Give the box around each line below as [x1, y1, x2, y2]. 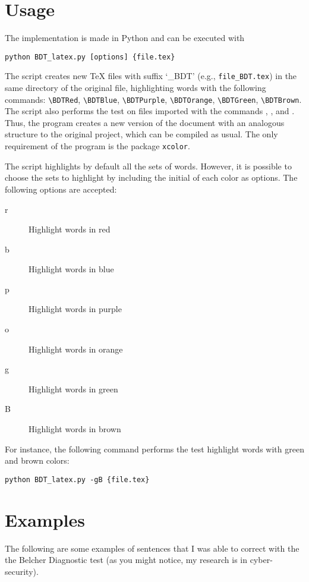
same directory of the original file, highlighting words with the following [5, 81, 266, 94]
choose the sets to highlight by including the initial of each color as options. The [5, 171, 298, 184]
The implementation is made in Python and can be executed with [5, 32, 245, 44]
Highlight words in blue [29, 263, 114, 275]
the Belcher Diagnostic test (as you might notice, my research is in [5, 553, 247, 566]
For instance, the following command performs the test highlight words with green [5, 442, 304, 455]
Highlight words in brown [29, 423, 121, 435]
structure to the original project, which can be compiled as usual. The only [5, 128, 278, 140]
